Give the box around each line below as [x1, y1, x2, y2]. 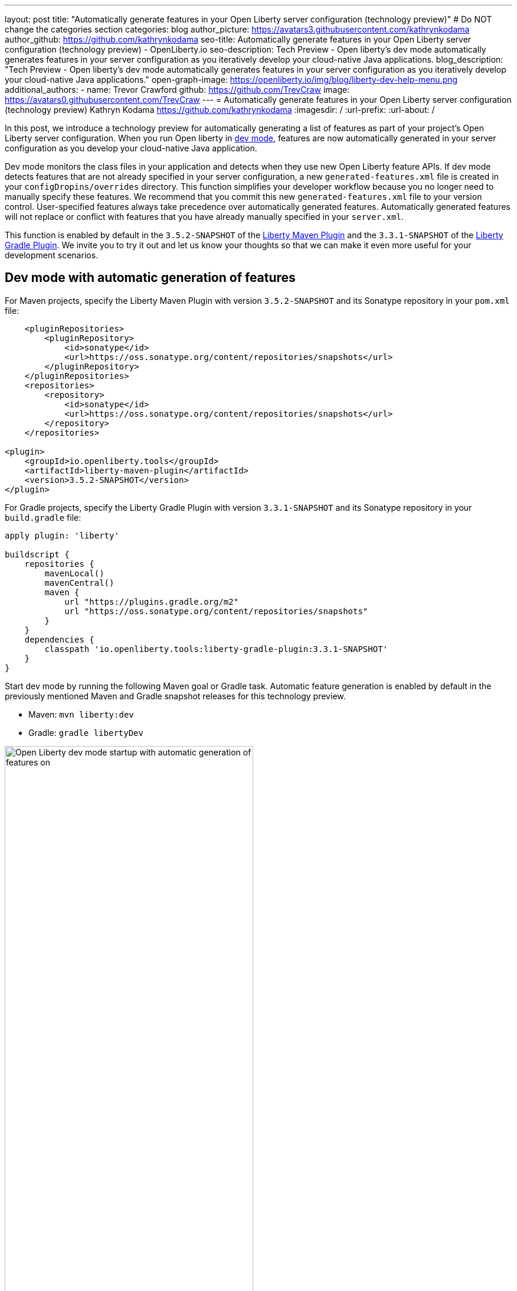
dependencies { [24, 634, 94, 644]
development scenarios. [5, 250, 99, 260]
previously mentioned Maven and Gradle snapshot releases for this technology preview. [5, 690, 346, 701]
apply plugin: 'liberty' [5, 530, 119, 540]
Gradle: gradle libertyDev [28, 727, 143, 738]
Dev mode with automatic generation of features [5, 270, 296, 286]
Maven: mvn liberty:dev [28, 709, 134, 719]
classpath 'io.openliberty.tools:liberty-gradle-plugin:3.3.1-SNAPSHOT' [44, 644, 388, 654]
